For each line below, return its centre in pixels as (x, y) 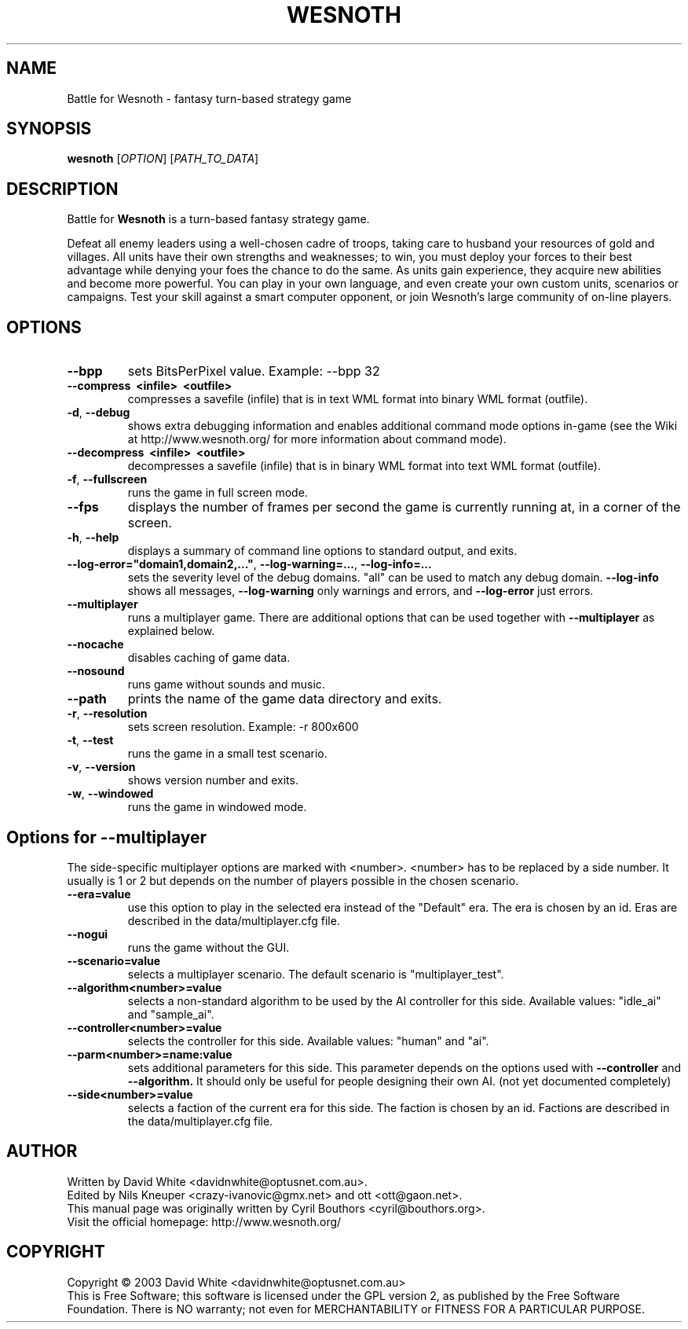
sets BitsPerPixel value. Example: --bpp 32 (254, 371)
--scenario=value (114, 960)
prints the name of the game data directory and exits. (285, 699)
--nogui (88, 934)
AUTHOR (42, 1151)
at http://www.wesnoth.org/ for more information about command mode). (317, 439)
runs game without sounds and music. (226, 685)
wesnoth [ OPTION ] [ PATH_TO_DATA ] (163, 159)
